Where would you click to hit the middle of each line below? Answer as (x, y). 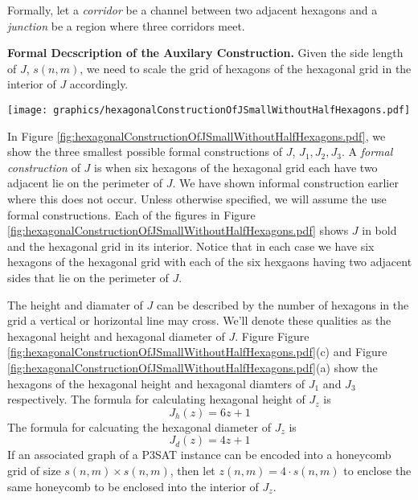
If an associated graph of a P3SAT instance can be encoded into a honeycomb (199, 455)
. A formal (367, 152)
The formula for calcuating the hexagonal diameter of (139, 426)
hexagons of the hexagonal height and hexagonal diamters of (156, 383)
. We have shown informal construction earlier (285, 183)
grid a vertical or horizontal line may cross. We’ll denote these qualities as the (199, 320)
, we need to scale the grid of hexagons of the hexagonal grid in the (246, 68)
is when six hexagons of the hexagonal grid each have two (236, 167)
